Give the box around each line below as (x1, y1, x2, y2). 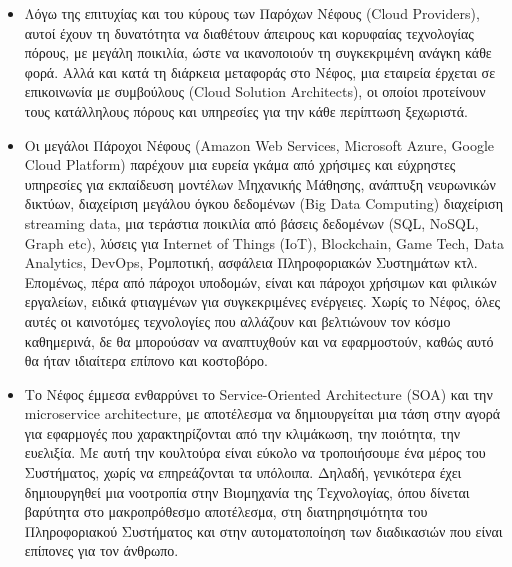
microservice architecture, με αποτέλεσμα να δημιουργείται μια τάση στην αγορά (24, 403, 501, 424)
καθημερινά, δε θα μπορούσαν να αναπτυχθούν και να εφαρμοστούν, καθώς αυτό (24, 330, 494, 351)
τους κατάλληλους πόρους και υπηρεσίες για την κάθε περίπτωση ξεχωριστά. (24, 100, 468, 121)
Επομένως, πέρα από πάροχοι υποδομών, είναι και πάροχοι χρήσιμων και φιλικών (24, 271, 497, 292)
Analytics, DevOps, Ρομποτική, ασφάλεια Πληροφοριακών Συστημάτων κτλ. (24, 252, 478, 273)
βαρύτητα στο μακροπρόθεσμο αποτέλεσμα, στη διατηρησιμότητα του (24, 501, 428, 522)
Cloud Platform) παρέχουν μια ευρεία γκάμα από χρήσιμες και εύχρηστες (24, 154, 456, 175)
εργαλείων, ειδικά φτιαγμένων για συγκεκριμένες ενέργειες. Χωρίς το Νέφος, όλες (24, 291, 501, 312)
